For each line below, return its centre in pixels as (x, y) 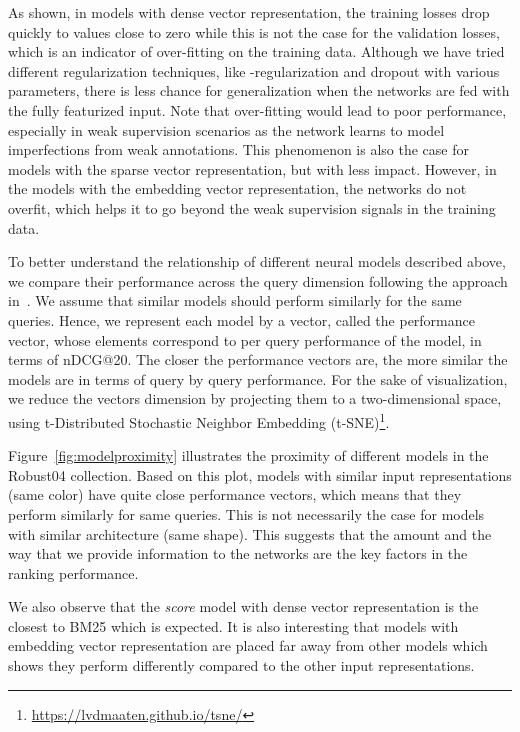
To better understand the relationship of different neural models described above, (257, 261)
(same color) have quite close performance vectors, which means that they (235, 494)
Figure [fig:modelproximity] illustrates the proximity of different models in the (248, 455)
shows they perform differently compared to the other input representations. (241, 665)
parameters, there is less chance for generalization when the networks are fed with (259, 90)
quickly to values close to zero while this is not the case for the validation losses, (254, 31)
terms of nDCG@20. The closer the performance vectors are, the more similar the (258, 359)
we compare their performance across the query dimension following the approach (258, 280)
